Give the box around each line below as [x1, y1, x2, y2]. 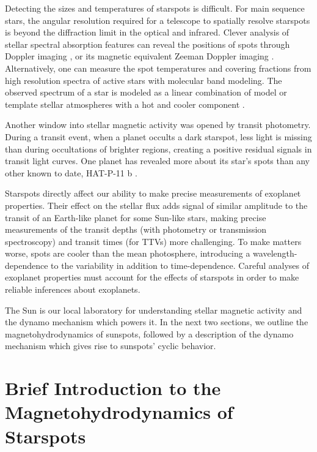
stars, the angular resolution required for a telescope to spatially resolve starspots [5, 13, 310, 26]
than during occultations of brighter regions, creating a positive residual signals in [5, 142, 312, 155]
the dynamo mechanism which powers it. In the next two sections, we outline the [5, 315, 308, 328]
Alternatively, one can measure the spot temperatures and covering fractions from [5, 61, 312, 74]
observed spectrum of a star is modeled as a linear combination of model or [5, 86, 287, 99]
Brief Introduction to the [5, 375, 221, 401]
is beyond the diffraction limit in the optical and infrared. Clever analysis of [5, 26, 290, 39]
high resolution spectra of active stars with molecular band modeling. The [5, 73, 282, 86]
